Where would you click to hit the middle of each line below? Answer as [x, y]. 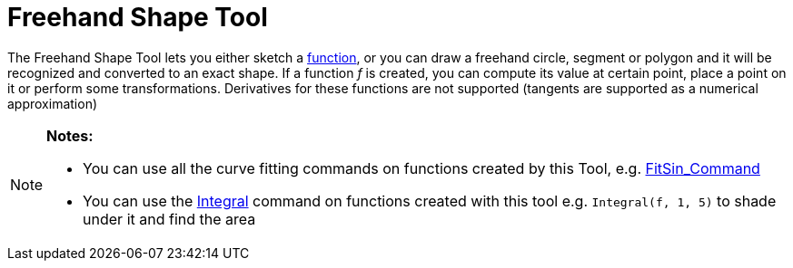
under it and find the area [169, 219]
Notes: [70, 135]
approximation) [53, 103]
